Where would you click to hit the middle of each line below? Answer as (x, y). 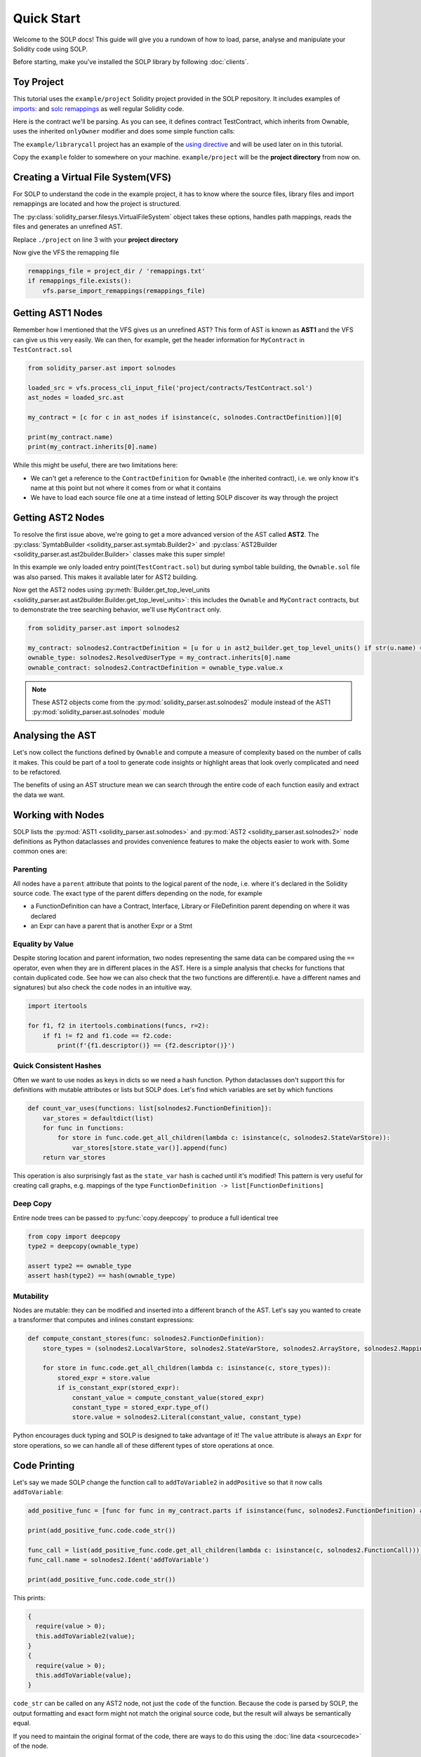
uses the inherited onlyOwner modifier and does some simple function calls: (124, 131)
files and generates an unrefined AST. (68, 227)
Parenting (30, 869)
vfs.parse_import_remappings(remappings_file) (124, 291)
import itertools (58, 1006)
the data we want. (39, 795)
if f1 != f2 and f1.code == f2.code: (107, 1036)
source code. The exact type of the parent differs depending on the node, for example (138, 893)
